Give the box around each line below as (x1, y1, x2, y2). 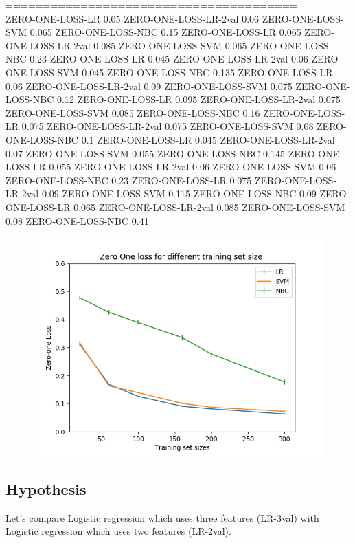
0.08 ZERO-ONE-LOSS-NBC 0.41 (5, 213, 149, 228)
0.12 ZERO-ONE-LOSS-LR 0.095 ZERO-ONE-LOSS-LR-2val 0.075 (57, 92, 341, 107)
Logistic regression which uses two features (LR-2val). (5, 524, 231, 538)
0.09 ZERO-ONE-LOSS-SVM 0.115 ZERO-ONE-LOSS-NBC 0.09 (41, 186, 317, 201)
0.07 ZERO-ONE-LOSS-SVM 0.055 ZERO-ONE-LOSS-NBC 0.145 (5, 146, 285, 160)
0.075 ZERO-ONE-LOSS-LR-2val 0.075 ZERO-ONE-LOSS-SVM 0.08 (21, 119, 314, 133)
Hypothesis (5, 478, 87, 500)
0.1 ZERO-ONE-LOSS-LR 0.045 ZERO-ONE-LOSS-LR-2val (81, 132, 335, 146)
